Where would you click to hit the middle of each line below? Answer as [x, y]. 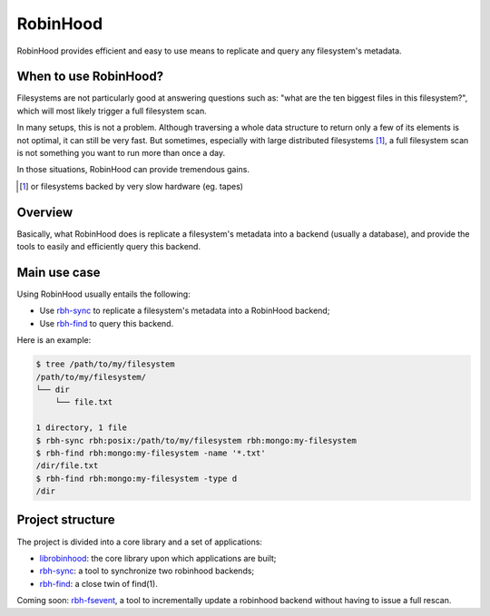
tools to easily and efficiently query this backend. [109, 247]
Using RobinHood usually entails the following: [103, 294]
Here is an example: [54, 340]
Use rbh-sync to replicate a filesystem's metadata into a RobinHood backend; [185, 311]
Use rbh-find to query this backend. [107, 323]
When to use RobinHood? [90, 77]
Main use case [59, 272]
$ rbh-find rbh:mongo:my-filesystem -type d [137, 478]
